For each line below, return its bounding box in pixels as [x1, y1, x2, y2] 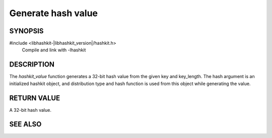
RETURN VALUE [9, 94, 60, 102]
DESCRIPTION [9, 60, 55, 69]
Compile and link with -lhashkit [22, 47, 86, 53]
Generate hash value [9, 8, 98, 19]
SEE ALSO [9, 120, 42, 128]
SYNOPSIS [9, 27, 44, 35]
